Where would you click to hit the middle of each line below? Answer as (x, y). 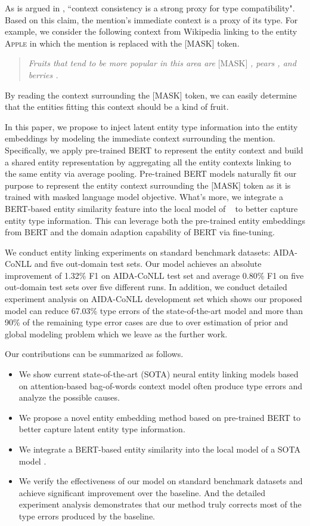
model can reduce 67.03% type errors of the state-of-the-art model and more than (154, 310)
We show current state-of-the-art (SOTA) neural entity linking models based (159, 374)
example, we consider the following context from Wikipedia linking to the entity (151, 31)
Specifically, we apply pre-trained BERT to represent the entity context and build (154, 150)
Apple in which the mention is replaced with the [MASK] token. (122, 43)
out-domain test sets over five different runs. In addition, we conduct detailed (146, 287)
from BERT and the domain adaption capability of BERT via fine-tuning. (140, 232)
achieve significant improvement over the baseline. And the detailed (142, 492)
